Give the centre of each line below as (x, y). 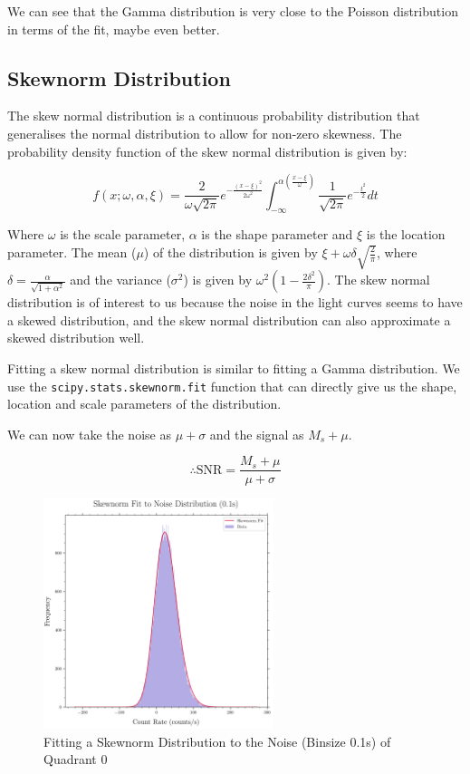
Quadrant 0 (76, 759)
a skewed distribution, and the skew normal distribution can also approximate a (229, 319)
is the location (406, 234)
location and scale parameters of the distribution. (144, 404)
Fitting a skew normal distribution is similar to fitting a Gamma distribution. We (234, 368)
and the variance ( (120, 280)
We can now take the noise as (89, 434)
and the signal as (257, 434)
